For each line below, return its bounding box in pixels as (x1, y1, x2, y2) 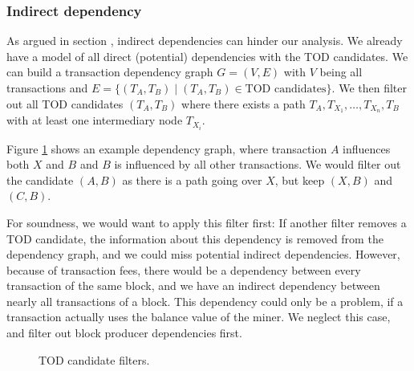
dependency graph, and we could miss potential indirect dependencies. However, (6, 246, 400, 263)
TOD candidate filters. (39, 351, 150, 368)
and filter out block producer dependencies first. (6, 324, 242, 341)
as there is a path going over (122, 171, 262, 188)
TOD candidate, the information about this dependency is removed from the (6, 230, 384, 247)
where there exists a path (181, 95, 306, 112)
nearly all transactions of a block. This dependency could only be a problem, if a (6, 292, 404, 309)
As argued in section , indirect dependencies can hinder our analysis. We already (6, 32, 403, 49)
